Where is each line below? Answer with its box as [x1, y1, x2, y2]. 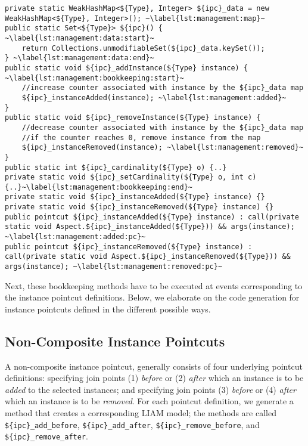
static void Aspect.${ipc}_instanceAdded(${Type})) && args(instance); [5, 222, 295, 231]
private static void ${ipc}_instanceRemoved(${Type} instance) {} [5, 203, 274, 212]
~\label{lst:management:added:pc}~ [5, 233, 146, 241]
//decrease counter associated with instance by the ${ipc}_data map [21, 123, 304, 132]
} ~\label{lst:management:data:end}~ [5, 54, 154, 63]
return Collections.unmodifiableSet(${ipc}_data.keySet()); [21, 44, 265, 52]
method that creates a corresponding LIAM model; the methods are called [5, 407, 276, 419]
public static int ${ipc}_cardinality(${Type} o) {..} [5, 163, 227, 172]
